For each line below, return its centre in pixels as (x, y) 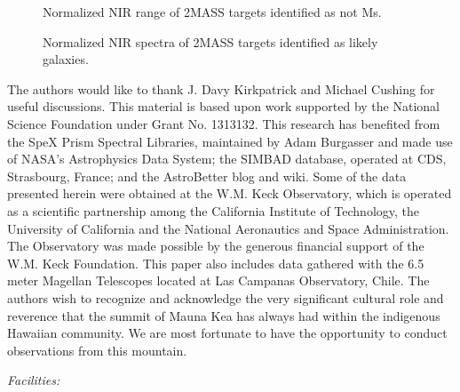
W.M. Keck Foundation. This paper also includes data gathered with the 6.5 (216, 263)
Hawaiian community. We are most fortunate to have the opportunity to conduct (227, 333)
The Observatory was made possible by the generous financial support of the (216, 246)
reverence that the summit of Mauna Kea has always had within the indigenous (224, 315)
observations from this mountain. (97, 350)
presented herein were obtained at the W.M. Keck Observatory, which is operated (230, 193)
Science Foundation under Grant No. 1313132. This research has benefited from (224, 123)
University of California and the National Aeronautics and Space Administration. (228, 228)
